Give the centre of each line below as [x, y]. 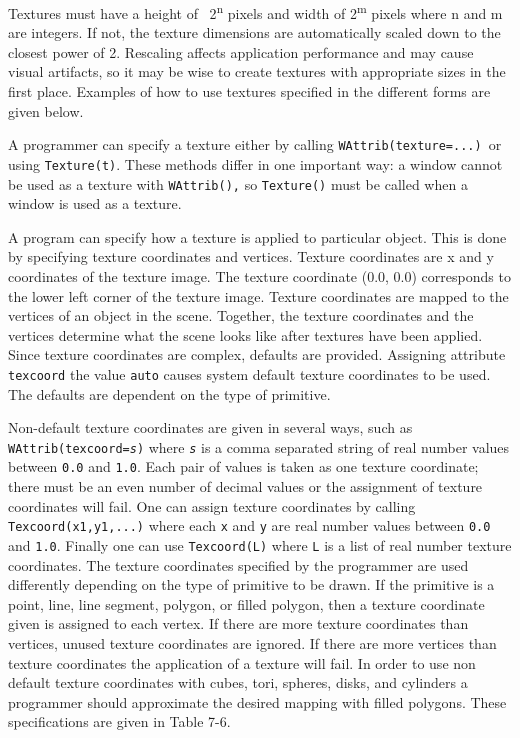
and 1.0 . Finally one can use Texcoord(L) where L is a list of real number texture [260, 544]
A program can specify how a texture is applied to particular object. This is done [257, 236]
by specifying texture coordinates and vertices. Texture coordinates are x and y [251, 256]
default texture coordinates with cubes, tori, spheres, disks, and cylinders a [238, 682]
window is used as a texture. [95, 203]
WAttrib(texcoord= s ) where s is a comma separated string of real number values [259, 446]
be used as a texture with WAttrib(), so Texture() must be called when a [238, 183]
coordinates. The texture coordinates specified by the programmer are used [238, 564]
